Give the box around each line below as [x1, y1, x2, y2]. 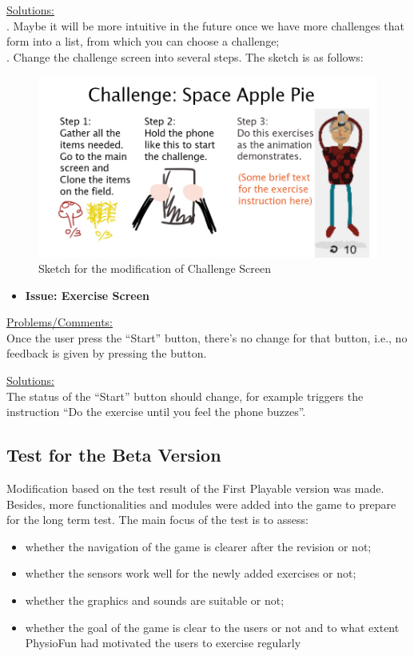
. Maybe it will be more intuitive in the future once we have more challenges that [6, 17, 404, 34]
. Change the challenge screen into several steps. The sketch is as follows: [6, 48, 364, 65]
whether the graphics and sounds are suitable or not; [25, 592, 285, 609]
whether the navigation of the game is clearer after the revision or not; [25, 538, 372, 554]
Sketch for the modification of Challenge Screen [38, 260, 271, 277]
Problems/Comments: [6, 314, 113, 330]
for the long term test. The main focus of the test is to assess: [6, 511, 309, 528]
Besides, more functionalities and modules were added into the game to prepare [6, 495, 396, 512]
